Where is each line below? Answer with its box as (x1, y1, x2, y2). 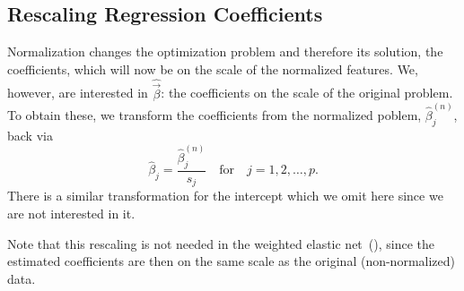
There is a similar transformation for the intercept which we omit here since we (7, 186, 443, 205)
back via (7, 125, 53, 144)
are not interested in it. (7, 204, 136, 222)
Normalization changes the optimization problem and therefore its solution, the (7, 42, 443, 61)
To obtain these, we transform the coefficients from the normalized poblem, (7, 106, 422, 124)
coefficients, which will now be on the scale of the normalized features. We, (7, 59, 418, 78)
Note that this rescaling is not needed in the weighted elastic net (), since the (7, 234, 434, 252)
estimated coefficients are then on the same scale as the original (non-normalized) (7, 252, 455, 270)
